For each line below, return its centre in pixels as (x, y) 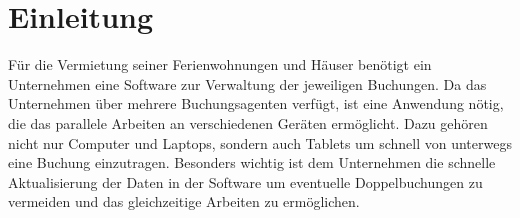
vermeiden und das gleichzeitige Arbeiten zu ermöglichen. (184, 201)
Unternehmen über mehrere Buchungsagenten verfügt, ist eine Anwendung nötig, (256, 103)
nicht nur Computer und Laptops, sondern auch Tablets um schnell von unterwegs (260, 142)
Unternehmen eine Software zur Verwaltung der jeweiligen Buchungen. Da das (247, 83)
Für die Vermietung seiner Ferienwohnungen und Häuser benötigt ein (220, 64)
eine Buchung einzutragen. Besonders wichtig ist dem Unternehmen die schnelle (252, 162)
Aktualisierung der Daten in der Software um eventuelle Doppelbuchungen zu (245, 181)
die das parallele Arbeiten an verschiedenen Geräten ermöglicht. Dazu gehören (248, 122)
